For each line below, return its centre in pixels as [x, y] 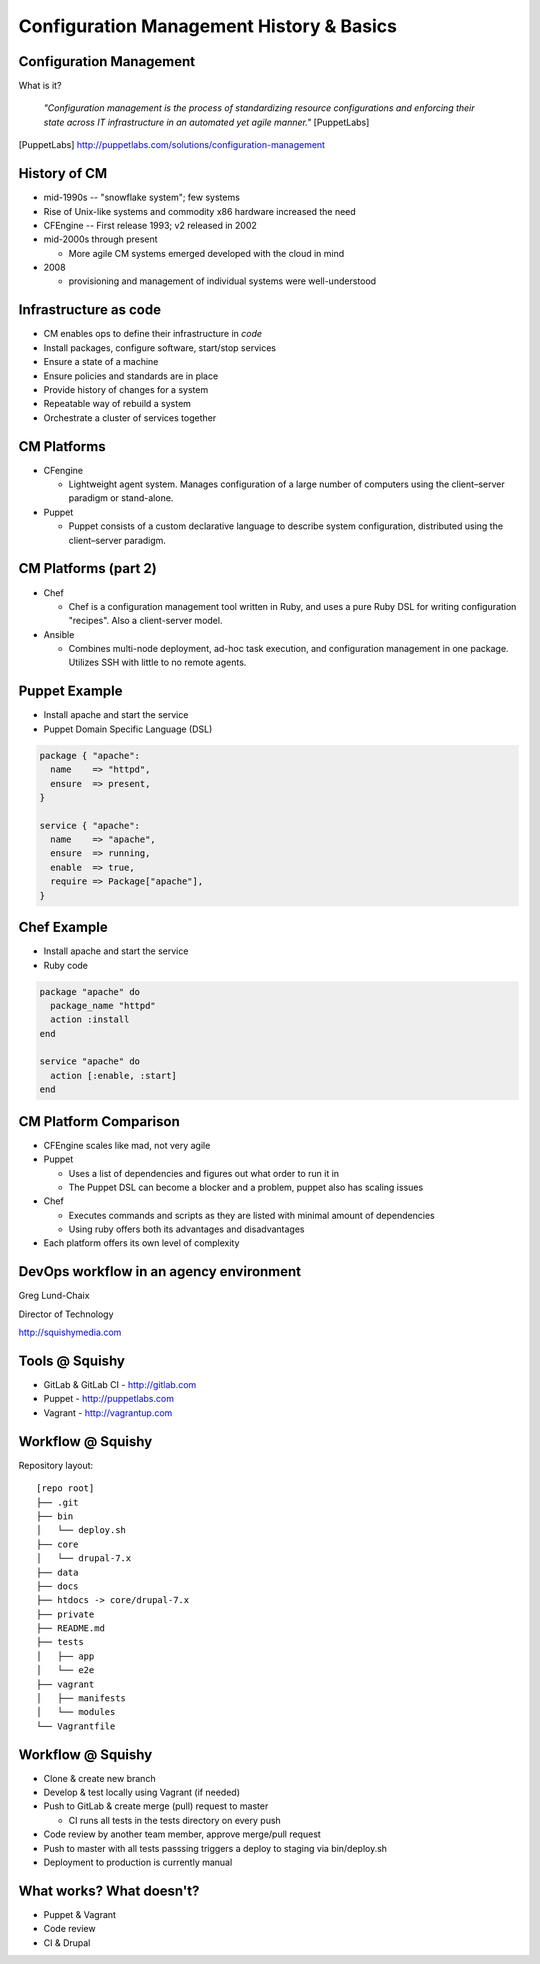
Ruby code [66, 965]
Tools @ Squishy [71, 1360]
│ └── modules [76, 1712]
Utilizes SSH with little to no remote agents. [157, 662]
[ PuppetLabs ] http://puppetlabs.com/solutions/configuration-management [171, 145]
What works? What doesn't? [109, 1890]
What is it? [40, 86]
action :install [90, 1019]
